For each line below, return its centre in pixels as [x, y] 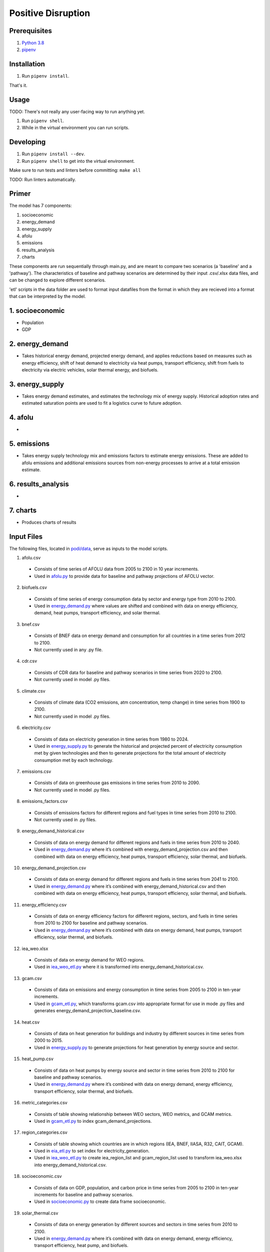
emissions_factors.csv [45, 801]
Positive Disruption [50, 13]
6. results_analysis [39, 484]
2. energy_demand [39, 344]
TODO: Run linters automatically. [43, 179]
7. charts [23, 510]
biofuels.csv [34, 587]
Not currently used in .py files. [65, 820]
